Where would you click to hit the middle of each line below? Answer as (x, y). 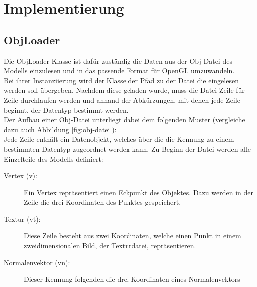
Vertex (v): (21, 175)
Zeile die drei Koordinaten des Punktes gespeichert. (103, 202)
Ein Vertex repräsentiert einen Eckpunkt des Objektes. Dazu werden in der (138, 192)
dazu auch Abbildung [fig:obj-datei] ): (60, 129)
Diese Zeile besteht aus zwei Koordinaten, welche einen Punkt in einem (132, 235)
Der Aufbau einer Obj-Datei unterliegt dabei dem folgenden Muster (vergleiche (125, 120)
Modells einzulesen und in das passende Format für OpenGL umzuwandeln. (119, 71)
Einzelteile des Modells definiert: (54, 158)
